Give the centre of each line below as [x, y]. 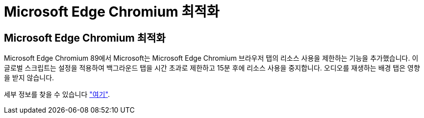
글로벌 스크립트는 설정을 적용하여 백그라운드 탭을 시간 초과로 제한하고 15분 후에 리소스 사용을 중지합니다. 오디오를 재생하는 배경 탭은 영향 [212, 68]
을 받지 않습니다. [29, 78]
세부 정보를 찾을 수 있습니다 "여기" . [57, 94]
